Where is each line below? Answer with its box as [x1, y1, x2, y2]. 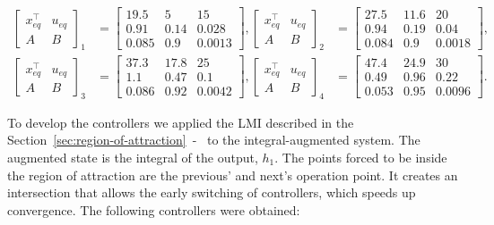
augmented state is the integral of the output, [7, 147, 258, 166]
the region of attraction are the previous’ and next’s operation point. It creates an [7, 165, 458, 184]
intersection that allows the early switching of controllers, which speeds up [7, 183, 416, 202]
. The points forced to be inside [274, 147, 447, 166]
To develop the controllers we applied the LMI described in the [7, 112, 354, 131]
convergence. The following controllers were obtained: [7, 200, 300, 219]
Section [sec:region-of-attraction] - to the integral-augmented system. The [7, 130, 420, 149]
